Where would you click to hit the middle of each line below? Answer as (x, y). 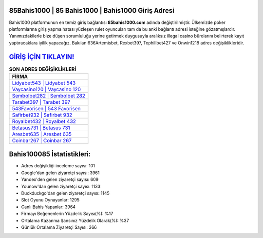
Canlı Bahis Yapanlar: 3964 (48, 207)
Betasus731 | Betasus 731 (41, 128)
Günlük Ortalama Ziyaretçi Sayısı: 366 (59, 227)
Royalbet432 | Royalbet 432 (44, 121)
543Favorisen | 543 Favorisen (46, 108)
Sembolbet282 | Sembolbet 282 (48, 96)
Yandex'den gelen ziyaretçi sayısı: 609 (60, 179)
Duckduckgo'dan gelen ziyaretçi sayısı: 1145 (65, 193)
